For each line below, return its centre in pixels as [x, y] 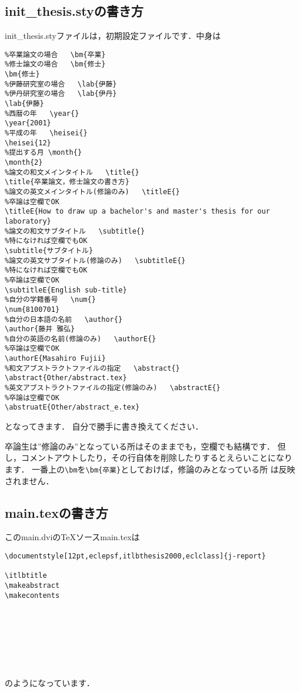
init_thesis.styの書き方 [74, 11]
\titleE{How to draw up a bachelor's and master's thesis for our [138, 212]
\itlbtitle [26, 576]
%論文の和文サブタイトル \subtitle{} [75, 231]
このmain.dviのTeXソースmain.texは [72, 537]
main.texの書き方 [56, 512]
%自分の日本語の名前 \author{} [64, 319]
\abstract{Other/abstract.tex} [66, 378]
